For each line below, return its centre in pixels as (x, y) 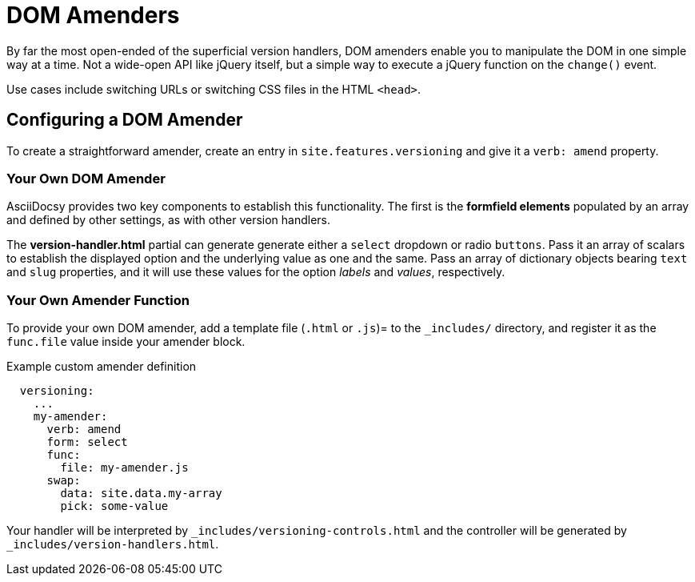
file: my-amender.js (124, 468)
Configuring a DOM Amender (125, 120)
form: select (87, 442)
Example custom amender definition (102, 367)
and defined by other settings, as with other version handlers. (169, 220)
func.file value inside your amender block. (126, 342)
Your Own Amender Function (98, 300)
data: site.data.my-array (141, 494)
